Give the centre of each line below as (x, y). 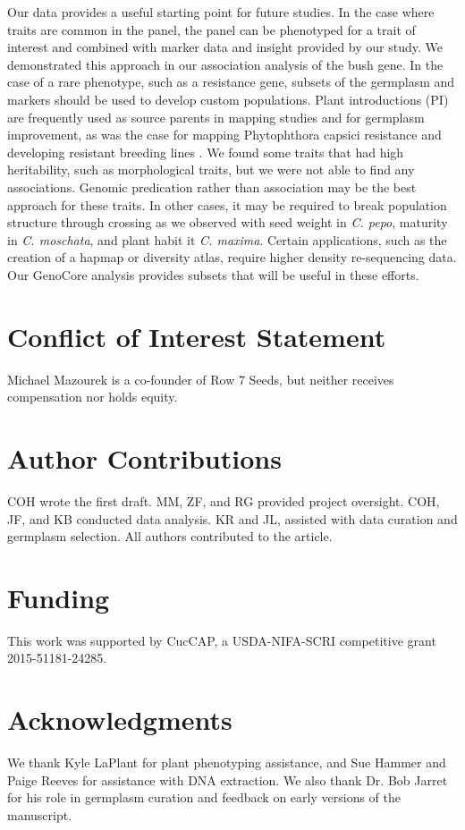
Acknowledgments (120, 720)
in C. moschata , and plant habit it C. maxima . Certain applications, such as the (227, 239)
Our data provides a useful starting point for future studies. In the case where (221, 12)
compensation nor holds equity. (93, 397)
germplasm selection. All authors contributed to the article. (170, 536)
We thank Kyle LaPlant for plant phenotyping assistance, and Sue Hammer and (227, 762)
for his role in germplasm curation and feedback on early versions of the (204, 797)
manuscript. (40, 814)
